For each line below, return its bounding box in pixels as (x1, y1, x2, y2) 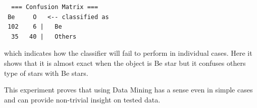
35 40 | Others (11, 33, 77, 40)
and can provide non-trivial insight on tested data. (4, 94, 161, 104)
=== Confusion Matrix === (11, 4, 98, 11)
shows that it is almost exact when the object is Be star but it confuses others (4, 57, 246, 68)
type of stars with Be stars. (4, 67, 88, 78)
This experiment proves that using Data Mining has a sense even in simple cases (4, 84, 253, 95)
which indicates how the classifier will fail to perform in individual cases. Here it (4, 48, 252, 58)
